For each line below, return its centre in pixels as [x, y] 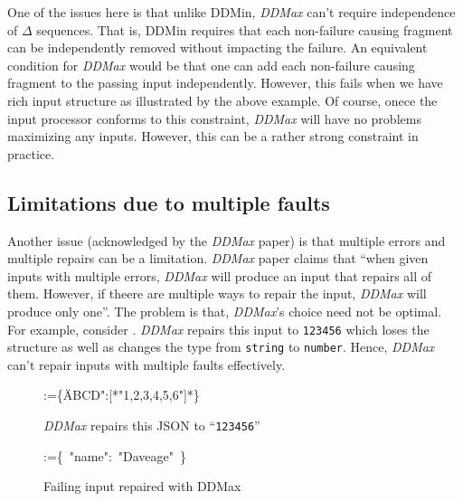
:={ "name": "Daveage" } [115, 455]
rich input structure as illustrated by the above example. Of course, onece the [222, 100]
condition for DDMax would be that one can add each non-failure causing [211, 65]
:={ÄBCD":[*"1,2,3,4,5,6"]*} [122, 395]
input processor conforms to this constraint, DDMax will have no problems [214, 118]
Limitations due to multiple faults [169, 202]
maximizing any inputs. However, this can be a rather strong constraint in [213, 136]
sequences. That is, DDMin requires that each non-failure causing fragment [245, 29]
